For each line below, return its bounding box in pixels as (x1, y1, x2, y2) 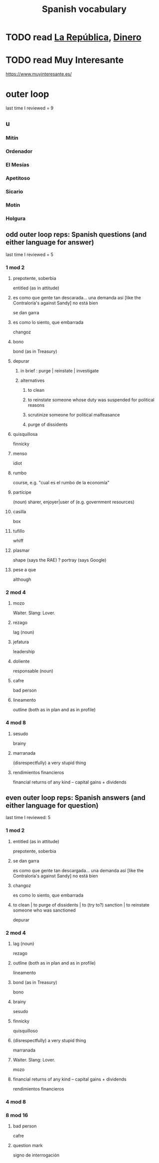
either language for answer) (5, 238, 94, 247)
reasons (27, 402, 45, 408)
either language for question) (5, 801, 99, 810)
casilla (12, 509, 26, 515)
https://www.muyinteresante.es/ (5, 71, 72, 77)
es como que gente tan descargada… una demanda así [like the (12, 867, 144, 873)
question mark (12, 1143, 43, 1149)
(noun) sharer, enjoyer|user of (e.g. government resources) (12, 499, 135, 505)
